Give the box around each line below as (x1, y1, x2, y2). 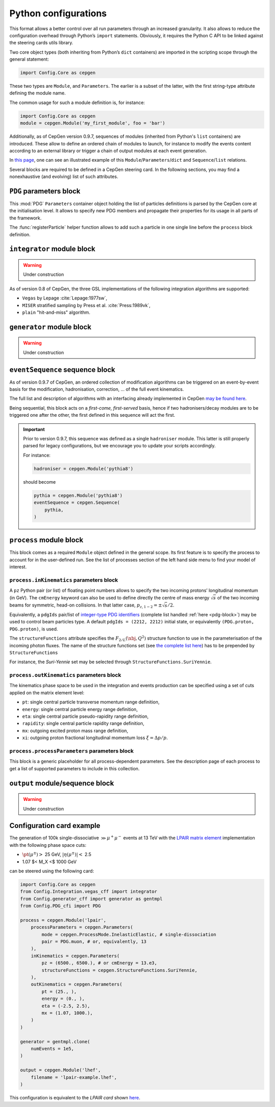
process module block (9, 536, 84, 544)
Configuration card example (9, 821, 100, 830)
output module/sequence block (9, 778, 114, 788)
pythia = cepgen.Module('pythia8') (34, 492, 123, 498)
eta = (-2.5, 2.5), (41, 1003, 90, 1009)
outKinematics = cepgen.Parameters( (31, 982, 122, 987)
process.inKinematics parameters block (9, 576, 118, 584)
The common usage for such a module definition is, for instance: (9, 99, 145, 106)
